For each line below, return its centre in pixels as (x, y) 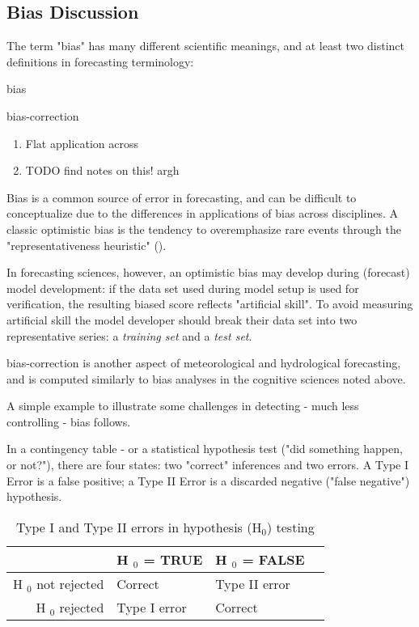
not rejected (70, 583)
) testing (290, 527)
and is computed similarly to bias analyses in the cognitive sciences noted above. (206, 378)
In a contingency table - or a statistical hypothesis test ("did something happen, (205, 449)
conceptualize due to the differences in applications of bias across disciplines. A (202, 213)
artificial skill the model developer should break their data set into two (182, 319)
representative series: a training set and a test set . (129, 335)
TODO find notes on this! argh (102, 170)
